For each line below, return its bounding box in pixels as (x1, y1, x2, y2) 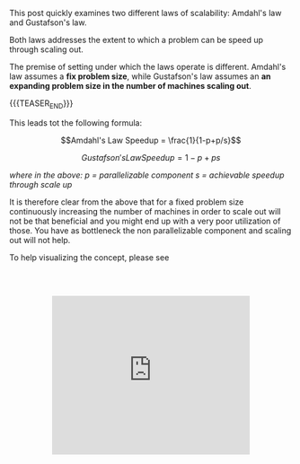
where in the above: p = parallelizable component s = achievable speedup (9, 170, 285, 180)
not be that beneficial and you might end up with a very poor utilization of (9, 215, 281, 226)
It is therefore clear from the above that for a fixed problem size (9, 197, 244, 207)
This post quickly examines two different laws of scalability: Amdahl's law (9, 8, 282, 18)
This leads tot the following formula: (9, 117, 143, 128)
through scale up (9, 179, 73, 189)
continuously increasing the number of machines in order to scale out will (9, 206, 281, 216)
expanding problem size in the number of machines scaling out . (9, 81, 251, 91)
